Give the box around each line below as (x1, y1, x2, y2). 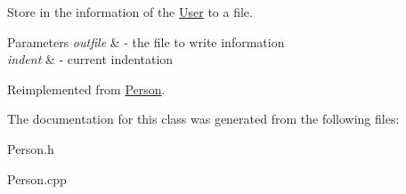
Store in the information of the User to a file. (7, 3, 253, 20)
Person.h (7, 139, 54, 158)
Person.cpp (7, 169, 67, 188)
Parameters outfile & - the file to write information (7, 32, 285, 51)
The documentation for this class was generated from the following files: (7, 109, 400, 128)
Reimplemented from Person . (7, 79, 166, 98)
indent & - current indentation (7, 50, 174, 69)
